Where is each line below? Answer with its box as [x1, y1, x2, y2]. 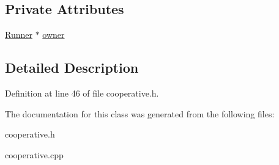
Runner [5, 28, 32, 41]
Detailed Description [5, 58, 139, 77]
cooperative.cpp [5, 148, 64, 161]
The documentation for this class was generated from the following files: [5, 107, 275, 120]
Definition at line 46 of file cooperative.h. [5, 87, 159, 99]
